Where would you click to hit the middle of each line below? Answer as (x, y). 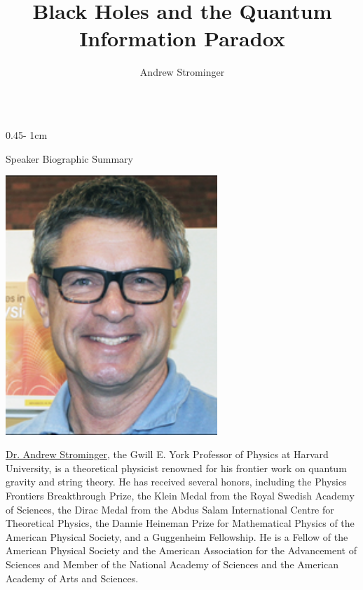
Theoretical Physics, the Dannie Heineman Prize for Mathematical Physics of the (180, 523)
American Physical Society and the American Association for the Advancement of (181, 550)
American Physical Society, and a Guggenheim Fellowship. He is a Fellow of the (177, 536)
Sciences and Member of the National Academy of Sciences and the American (172, 564)
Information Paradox (182, 38)
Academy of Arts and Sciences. (72, 578)
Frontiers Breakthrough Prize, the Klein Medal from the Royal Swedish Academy (180, 496)
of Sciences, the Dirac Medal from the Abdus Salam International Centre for (170, 509)
